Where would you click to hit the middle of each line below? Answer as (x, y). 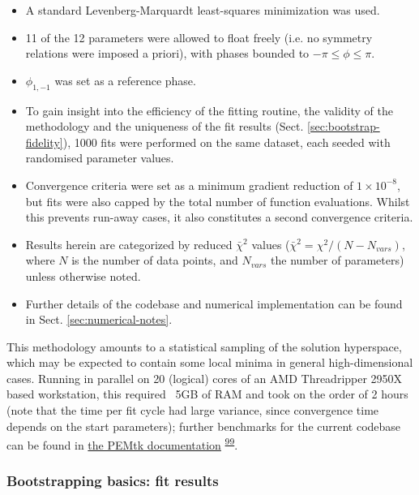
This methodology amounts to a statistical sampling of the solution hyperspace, (204, 346)
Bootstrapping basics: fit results (113, 481)
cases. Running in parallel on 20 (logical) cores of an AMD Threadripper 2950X (205, 378)
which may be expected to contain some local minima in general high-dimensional (210, 362)
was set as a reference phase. (125, 80)
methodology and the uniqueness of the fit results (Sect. (165, 126)
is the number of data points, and (155, 260)
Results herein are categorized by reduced (129, 244)
